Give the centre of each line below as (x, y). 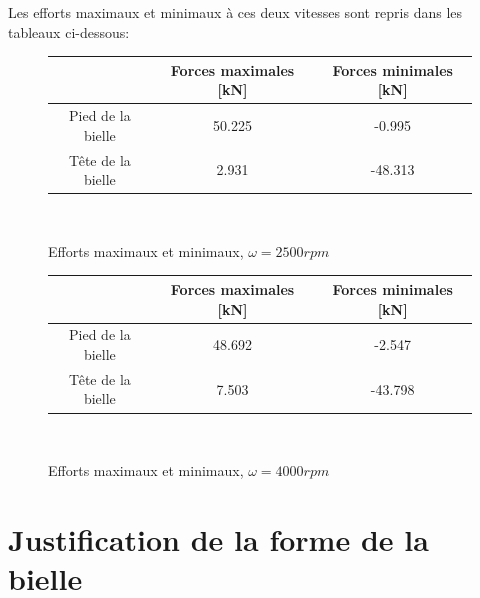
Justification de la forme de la (218, 538)
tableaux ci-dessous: (69, 31)
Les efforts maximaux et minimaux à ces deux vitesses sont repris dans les (235, 12)
